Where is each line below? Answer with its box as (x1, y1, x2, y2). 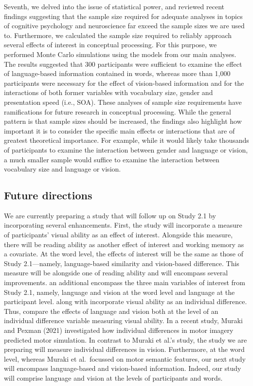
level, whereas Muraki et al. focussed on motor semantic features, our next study (4, 353, 246, 364)
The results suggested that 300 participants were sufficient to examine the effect (4, 58, 242, 69)
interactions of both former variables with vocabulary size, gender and (4, 87, 213, 97)
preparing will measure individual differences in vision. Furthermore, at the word (4, 344, 245, 354)
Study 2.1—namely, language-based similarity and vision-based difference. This (4, 258, 239, 268)
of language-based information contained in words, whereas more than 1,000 (4, 68, 231, 78)
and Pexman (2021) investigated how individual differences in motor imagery (4, 325, 234, 335)
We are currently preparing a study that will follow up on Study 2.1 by (4, 210, 216, 220)
